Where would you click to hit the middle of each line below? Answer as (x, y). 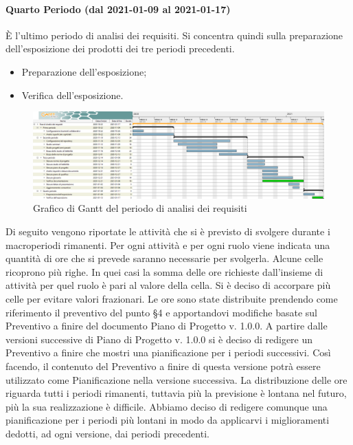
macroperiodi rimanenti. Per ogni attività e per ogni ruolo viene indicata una (168, 245)
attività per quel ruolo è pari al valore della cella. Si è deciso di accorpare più (168, 285)
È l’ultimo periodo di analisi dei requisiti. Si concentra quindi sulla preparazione (174, 35)
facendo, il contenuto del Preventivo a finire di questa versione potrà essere (163, 366)
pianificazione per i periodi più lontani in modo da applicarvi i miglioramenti (168, 420)
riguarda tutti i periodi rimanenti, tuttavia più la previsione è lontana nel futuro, (176, 393)
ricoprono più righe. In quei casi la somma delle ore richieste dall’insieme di (164, 271)
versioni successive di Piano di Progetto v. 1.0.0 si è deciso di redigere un (159, 339)
